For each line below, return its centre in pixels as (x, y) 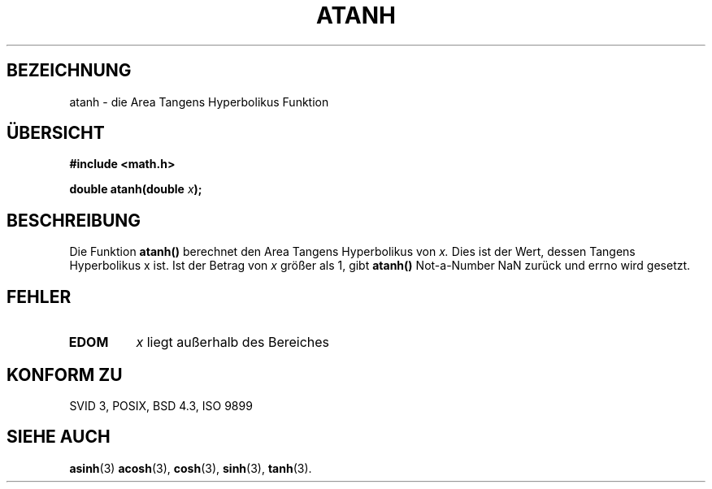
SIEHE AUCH (59, 437)
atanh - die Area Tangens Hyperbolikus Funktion (199, 102)
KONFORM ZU (65, 374)
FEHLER (39, 296)
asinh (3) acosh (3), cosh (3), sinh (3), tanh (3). (191, 468)
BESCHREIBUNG (74, 220)
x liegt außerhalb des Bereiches (233, 342)
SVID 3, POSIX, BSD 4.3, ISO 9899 (161, 405)
